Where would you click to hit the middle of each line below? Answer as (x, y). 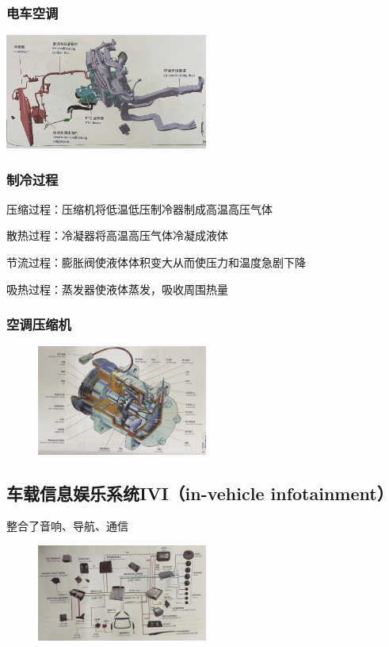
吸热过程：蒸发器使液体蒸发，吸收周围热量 (117, 289)
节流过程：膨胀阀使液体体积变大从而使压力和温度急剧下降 (156, 262)
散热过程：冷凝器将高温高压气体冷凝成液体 (117, 235)
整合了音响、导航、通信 (67, 526)
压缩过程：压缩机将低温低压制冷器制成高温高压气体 (139, 208)
